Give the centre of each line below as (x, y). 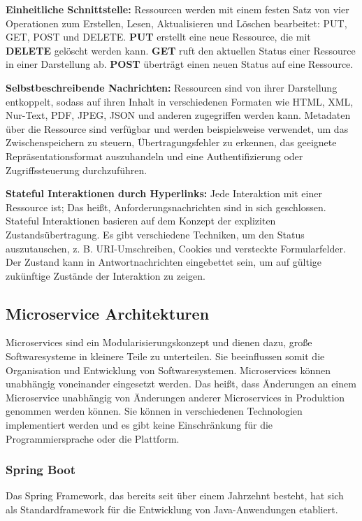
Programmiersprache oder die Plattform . (93, 438)
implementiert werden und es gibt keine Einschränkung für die (139, 425)
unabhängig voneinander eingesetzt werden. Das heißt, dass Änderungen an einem (181, 384)
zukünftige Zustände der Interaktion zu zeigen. (106, 275)
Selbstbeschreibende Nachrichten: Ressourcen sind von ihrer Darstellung (172, 87)
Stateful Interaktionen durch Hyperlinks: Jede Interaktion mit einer (164, 193)
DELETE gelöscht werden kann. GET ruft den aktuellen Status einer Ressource (181, 50)
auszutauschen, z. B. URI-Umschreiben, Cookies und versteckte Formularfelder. (176, 248)
